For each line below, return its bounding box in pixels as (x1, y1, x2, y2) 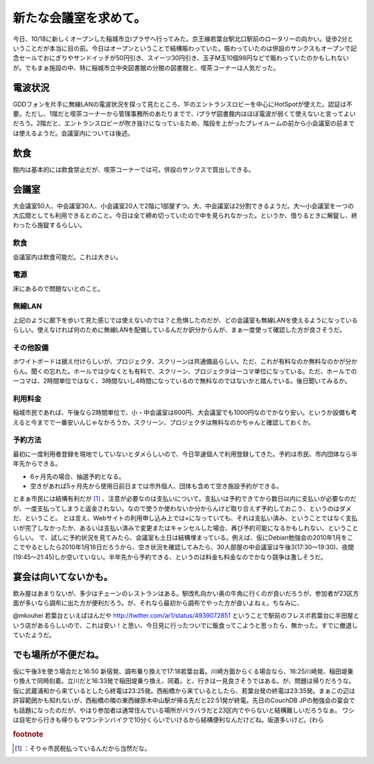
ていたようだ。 (12, 631, 55, 639)
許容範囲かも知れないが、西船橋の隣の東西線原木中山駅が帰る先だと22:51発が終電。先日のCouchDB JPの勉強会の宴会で (12, 696, 356, 704)
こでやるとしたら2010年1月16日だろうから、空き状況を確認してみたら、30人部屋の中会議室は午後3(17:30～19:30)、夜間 (12, 543, 355, 551)
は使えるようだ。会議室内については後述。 (12, 129, 134, 137)
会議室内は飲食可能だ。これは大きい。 (12, 253, 123, 261)
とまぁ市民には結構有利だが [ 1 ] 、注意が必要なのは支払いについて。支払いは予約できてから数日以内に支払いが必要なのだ (12, 495, 357, 503)
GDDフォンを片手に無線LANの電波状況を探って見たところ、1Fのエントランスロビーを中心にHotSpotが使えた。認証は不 (12, 100, 353, 108)
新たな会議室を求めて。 (12, 10, 147, 26)
